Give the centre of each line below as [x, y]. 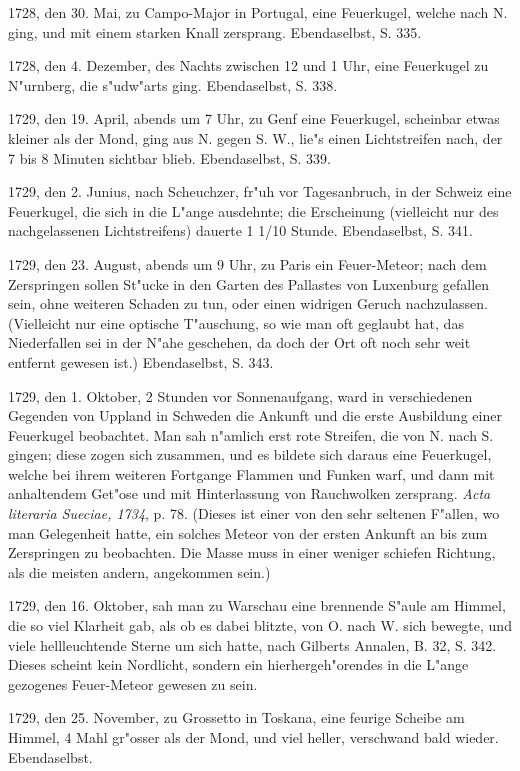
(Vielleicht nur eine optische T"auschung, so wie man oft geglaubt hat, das [236, 322]
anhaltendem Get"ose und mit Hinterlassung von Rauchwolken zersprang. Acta [249, 493]
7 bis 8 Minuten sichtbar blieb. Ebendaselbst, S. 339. [169, 157]
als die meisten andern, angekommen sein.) [139, 571]
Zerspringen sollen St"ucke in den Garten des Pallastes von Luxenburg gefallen [249, 283]
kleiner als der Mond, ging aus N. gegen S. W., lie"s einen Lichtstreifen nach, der [255, 137]
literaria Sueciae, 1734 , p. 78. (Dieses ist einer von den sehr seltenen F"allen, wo [254, 513]
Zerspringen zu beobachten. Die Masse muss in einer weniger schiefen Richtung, [252, 552]
